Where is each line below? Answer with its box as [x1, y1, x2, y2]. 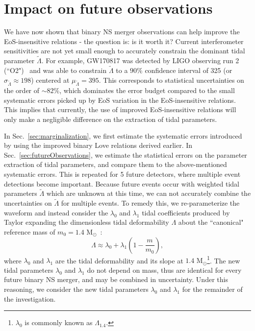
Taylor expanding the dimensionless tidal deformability [4, 217, 169, 227]
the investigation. [4, 293, 56, 304]
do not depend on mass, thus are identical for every [87, 264, 242, 275]
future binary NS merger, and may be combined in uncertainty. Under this [4, 274, 228, 284]
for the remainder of [182, 284, 243, 294]
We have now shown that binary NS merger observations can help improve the [4, 26, 240, 37]
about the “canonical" [178, 217, 244, 227]
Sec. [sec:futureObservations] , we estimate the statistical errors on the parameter [4, 149, 247, 160]
